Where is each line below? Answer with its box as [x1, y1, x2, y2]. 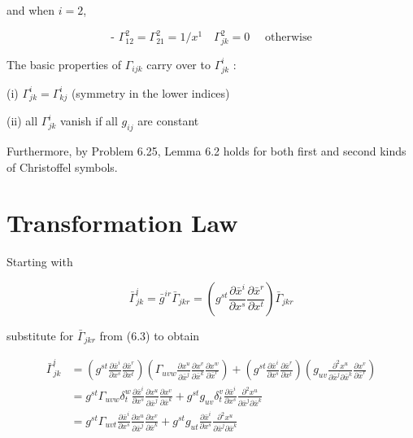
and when [7, 2, 55, 18]
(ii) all [7, 112, 38, 129]
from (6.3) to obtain [99, 327, 200, 344]
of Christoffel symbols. [7, 158, 118, 175]
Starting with [7, 253, 73, 270]
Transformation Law [7, 206, 238, 239]
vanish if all [60, 112, 118, 129]
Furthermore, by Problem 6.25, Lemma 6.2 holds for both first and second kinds [7, 142, 406, 160]
